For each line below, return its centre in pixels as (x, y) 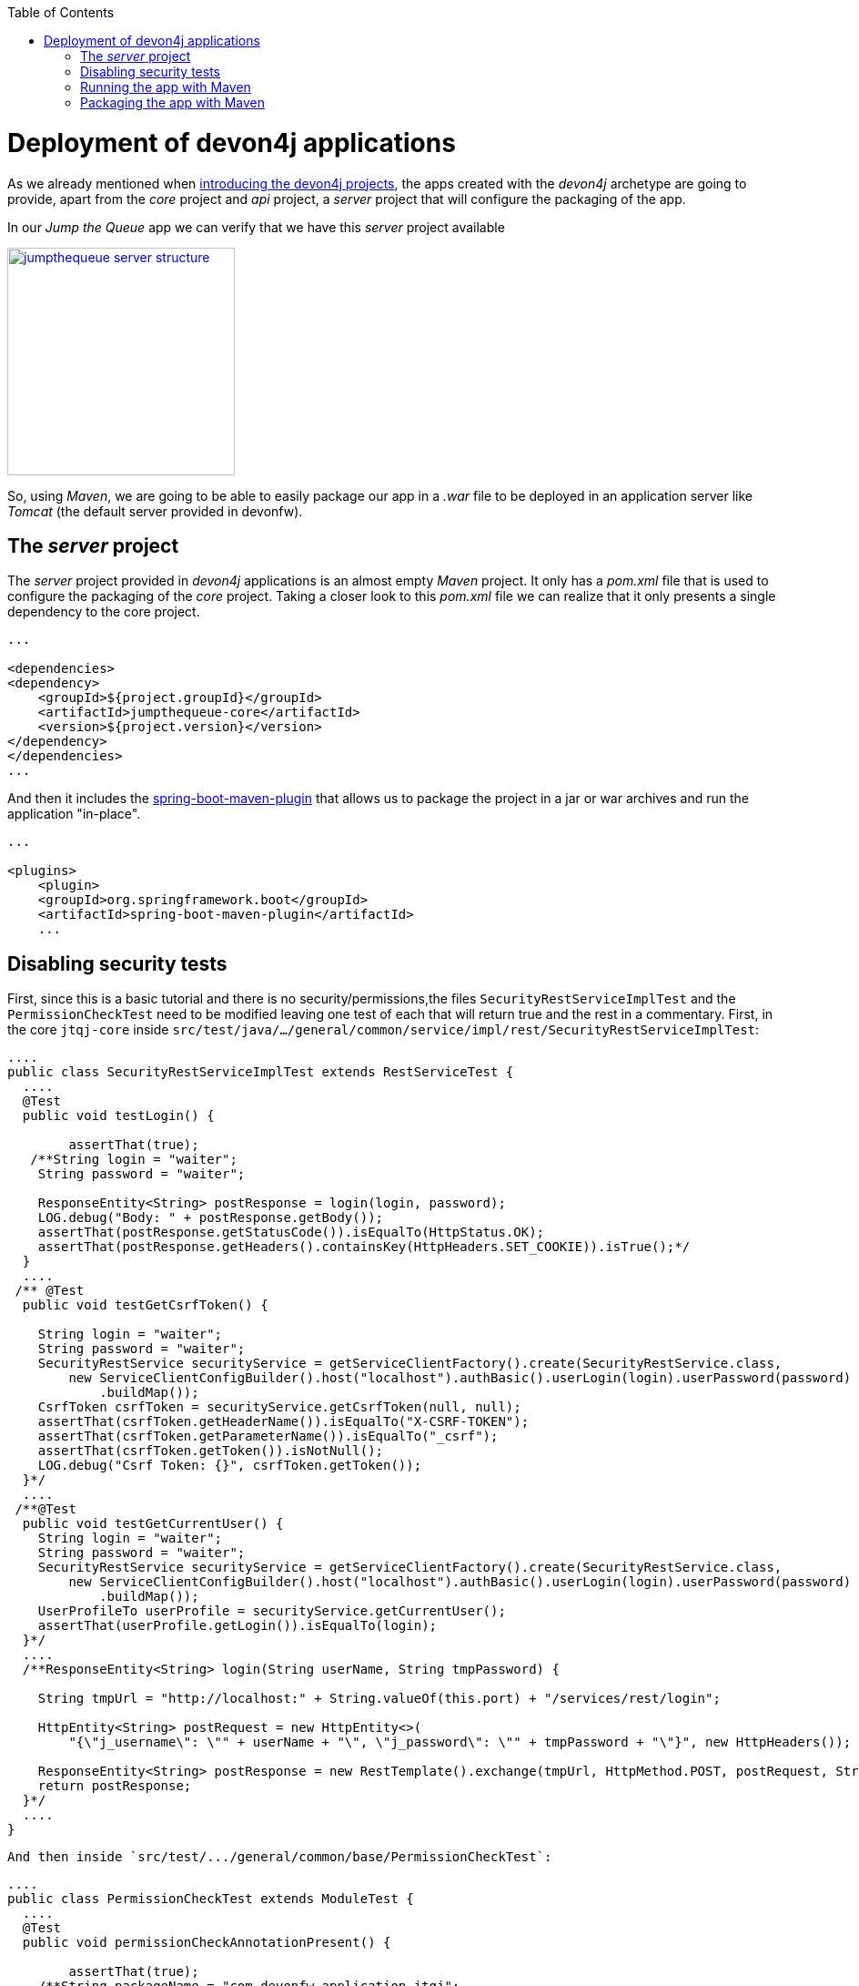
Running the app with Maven (166, 87)
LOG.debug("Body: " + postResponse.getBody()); (211, 1218)
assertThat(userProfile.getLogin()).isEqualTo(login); (237, 1626)
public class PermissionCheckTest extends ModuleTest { (211, 1899)
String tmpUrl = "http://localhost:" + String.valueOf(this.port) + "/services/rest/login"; (379, 1699)
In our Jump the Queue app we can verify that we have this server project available (256, 227)
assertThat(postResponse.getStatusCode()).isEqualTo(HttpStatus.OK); (291, 1232)
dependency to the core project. (104, 612)
